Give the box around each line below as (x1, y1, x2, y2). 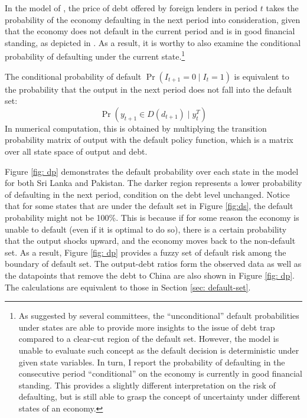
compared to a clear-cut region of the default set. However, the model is (18, 332, 279, 345)
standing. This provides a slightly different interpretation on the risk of (18, 378, 276, 391)
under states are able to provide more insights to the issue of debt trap (18, 321, 275, 333)
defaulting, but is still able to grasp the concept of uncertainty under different (18, 390, 301, 403)
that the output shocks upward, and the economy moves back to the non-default (5, 234, 296, 247)
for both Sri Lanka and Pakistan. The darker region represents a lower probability (5, 177, 302, 189)
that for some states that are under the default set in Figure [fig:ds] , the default (5, 200, 293, 212)
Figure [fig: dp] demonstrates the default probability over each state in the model (5, 165, 299, 177)
